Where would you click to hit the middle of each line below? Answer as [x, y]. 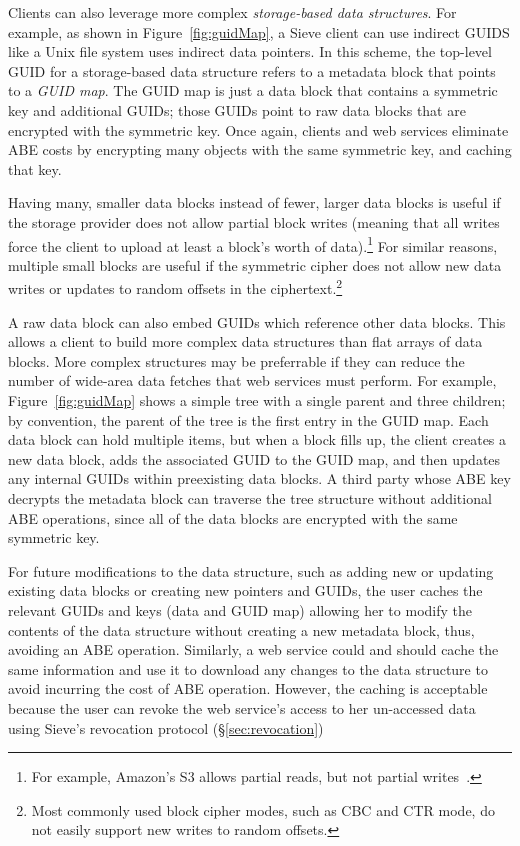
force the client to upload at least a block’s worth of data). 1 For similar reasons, [253, 244]
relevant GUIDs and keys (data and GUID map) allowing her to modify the [240, 609]
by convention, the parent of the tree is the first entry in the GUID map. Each [248, 419]
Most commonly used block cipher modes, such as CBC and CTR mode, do [263, 809]
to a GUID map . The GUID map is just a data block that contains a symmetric [253, 90]
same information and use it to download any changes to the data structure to [248, 668]
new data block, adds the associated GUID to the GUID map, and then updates [254, 458]
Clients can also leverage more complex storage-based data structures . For [232, 12]
